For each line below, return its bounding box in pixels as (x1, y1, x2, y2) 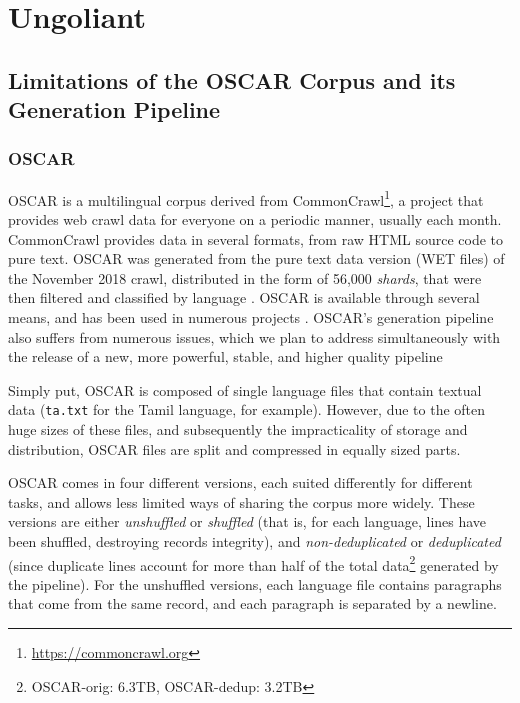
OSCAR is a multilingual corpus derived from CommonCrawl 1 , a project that (8, 186, 484, 210)
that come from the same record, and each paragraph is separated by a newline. (8, 593, 497, 614)
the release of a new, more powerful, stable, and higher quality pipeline (8, 346, 443, 367)
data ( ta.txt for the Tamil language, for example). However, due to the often (8, 399, 486, 420)
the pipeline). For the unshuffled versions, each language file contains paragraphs (8, 573, 502, 594)
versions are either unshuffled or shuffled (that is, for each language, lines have (8, 511, 487, 532)
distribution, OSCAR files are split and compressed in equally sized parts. (8, 438, 461, 459)
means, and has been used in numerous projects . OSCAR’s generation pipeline (8, 306, 494, 327)
